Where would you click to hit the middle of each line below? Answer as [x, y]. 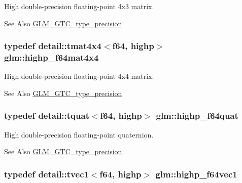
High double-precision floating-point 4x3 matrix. [79, 6]
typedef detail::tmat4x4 [53, 46]
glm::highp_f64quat [197, 116]
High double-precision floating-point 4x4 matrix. [79, 76]
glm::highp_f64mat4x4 [51, 57]
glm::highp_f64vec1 [196, 174]
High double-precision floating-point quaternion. [79, 134]
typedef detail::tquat [47, 116]
